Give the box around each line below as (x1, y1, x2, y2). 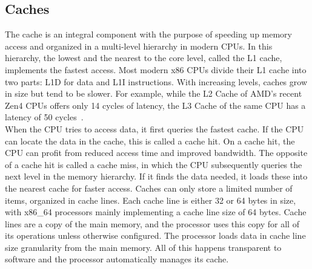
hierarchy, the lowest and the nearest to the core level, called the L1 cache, (5, 51, 282, 64)
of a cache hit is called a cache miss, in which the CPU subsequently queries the (5, 158, 302, 170)
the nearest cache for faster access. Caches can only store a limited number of (5, 181, 293, 194)
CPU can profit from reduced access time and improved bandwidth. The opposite (5, 146, 308, 159)
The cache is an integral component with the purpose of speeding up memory (5, 28, 292, 41)
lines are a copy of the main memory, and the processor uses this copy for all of (5, 217, 299, 230)
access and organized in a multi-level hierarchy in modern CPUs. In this (5, 39, 273, 52)
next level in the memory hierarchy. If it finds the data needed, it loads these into (5, 170, 308, 183)
